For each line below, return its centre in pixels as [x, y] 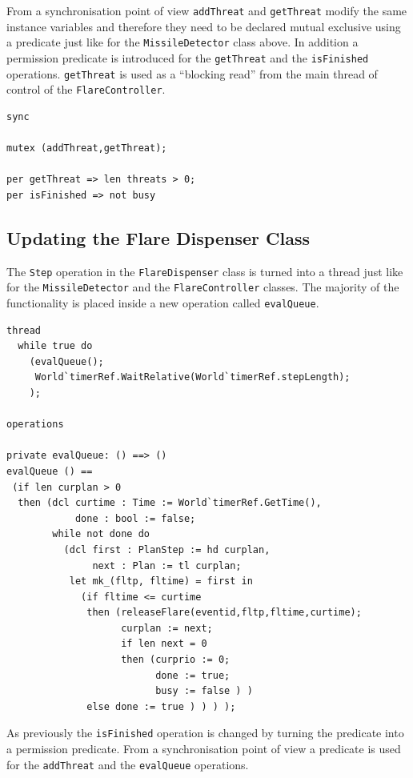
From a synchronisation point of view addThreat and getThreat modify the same [207, 10]
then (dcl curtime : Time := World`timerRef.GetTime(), [170, 503]
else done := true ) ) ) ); [161, 706]
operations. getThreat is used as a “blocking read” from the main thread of [192, 73]
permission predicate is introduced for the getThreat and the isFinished [188, 57]
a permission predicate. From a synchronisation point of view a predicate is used [204, 749]
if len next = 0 [164, 644]
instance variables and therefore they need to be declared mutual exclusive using [204, 26]
